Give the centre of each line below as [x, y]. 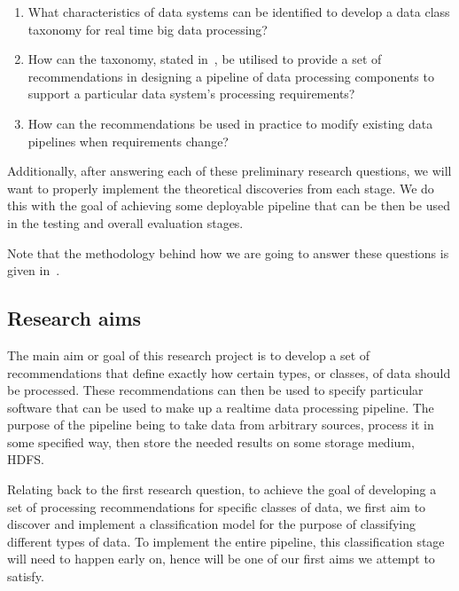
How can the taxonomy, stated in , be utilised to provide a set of [205, 59]
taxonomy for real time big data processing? [148, 29]
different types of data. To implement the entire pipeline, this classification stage [226, 541]
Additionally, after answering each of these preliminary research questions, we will [229, 171]
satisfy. [26, 576]
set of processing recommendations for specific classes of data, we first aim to [217, 506]
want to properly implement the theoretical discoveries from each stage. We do [221, 188]
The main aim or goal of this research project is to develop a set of [189, 355]
